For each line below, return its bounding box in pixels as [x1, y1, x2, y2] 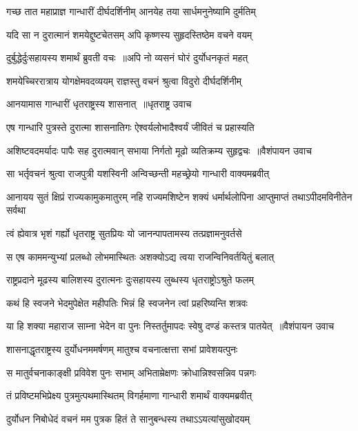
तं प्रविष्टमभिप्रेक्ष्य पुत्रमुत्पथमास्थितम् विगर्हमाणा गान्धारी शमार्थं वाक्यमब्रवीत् [6, 388, 252, 403]
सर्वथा [6, 203, 26, 217]
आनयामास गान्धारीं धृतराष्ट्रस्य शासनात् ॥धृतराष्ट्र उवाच [6, 97, 192, 111]
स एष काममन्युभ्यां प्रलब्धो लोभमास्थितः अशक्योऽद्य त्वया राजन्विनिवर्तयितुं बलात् [6, 249, 275, 263]
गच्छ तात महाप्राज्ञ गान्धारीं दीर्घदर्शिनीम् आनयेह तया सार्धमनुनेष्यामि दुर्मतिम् [6, 4, 256, 18]
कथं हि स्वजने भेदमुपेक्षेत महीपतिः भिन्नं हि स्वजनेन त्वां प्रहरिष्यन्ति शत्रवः [6, 295, 248, 310]
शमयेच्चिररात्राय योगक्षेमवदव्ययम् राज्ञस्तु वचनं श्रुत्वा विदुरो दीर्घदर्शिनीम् [6, 73, 242, 88]
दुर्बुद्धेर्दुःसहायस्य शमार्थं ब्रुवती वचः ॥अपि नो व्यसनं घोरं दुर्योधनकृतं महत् [6, 50, 248, 65]
